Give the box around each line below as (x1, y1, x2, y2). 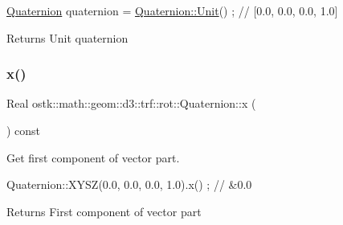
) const (6, 122, 41, 138)
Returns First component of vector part (6, 202, 202, 219)
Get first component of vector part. (6, 149, 180, 166)
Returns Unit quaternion (6, 29, 129, 46)
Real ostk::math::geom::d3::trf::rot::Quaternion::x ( (6, 95, 256, 112)
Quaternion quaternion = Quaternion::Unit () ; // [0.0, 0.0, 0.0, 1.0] (6, 2, 338, 18)
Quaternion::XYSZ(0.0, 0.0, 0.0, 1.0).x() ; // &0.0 (6, 176, 252, 193)
